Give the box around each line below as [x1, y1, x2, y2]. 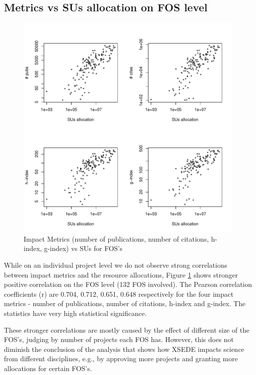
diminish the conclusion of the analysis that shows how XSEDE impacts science [4, 344, 245, 354]
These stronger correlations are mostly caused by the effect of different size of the [4, 324, 250, 335]
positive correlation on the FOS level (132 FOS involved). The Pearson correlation [4, 279, 252, 289]
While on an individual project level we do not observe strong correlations [4, 259, 227, 270]
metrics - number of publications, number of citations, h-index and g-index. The [4, 298, 246, 309]
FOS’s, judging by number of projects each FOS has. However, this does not [4, 334, 234, 344]
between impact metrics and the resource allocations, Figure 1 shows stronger [4, 269, 238, 280]
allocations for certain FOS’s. [4, 363, 92, 373]
